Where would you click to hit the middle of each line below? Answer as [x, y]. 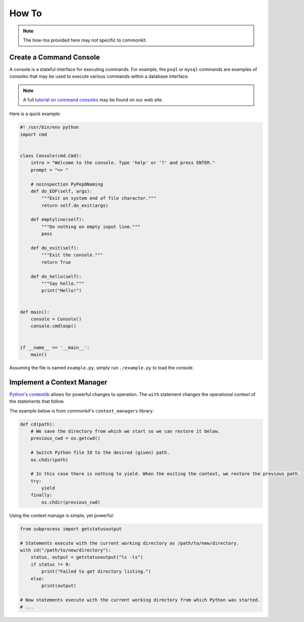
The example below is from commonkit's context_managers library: [82, 410]
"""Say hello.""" [63, 283]
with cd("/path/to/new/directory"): [66, 550]
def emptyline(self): [58, 220]
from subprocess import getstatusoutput [71, 529]
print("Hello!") [62, 291]
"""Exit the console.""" [72, 255]
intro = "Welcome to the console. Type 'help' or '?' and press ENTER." [123, 163]
